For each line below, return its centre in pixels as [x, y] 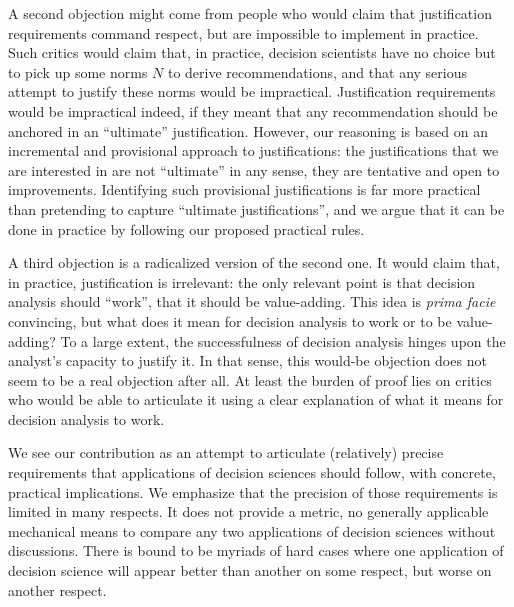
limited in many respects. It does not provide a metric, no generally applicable [248, 511]
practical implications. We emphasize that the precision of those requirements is [253, 491]
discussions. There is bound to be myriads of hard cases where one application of [256, 550]
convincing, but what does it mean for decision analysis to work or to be [230, 320]
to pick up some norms [78, 71]
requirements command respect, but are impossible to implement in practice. [243, 32]
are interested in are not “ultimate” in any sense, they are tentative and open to [254, 169]
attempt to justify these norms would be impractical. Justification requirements [252, 91]
